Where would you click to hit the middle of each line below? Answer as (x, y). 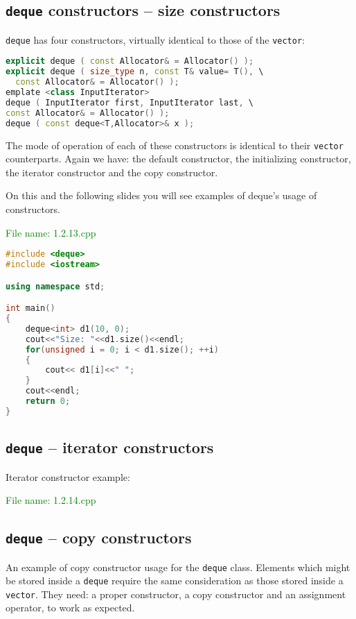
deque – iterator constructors (110, 447)
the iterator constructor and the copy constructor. (112, 172)
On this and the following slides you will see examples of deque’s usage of (161, 195)
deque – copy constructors (99, 537)
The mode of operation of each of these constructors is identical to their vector (175, 145)
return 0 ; (48, 401)
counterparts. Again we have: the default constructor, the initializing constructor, (178, 159)
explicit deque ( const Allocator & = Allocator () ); (130, 61)
